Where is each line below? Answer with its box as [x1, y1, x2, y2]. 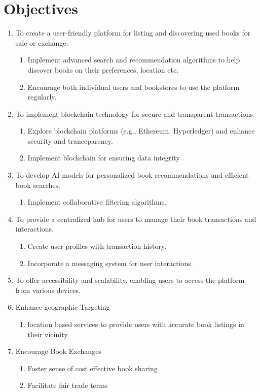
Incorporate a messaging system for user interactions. [27, 257, 193, 268]
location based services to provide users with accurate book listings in [27, 319, 244, 329]
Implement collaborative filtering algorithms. [27, 197, 167, 207]
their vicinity [27, 329, 68, 339]
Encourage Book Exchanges [15, 346, 101, 356]
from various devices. [15, 284, 81, 295]
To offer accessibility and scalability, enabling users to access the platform [15, 275, 245, 285]
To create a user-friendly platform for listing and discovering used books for [15, 27, 251, 38]
